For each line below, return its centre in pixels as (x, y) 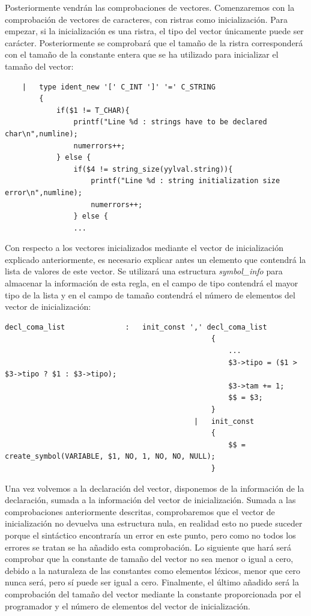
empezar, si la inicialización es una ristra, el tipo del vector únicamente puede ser (154, 31)
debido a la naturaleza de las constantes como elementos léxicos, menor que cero (152, 570)
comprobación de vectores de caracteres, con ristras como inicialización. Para (146, 19)
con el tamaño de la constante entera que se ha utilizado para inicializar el (142, 54)
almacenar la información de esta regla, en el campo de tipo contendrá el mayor (152, 283)
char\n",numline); (41, 134)
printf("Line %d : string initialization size (186, 181)
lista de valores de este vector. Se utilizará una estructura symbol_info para (144, 271)
